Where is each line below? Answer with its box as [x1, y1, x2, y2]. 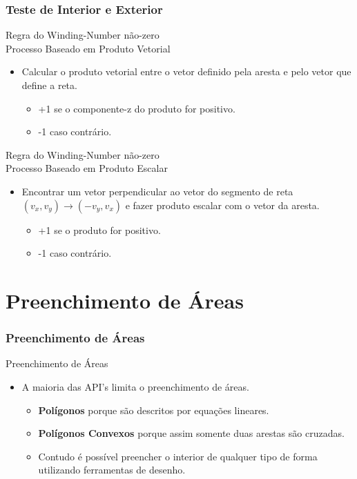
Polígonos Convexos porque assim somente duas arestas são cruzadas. [38, 426, 345, 440]
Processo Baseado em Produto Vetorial [6, 41, 171, 55]
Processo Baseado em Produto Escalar [6, 161, 168, 175]
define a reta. [21, 78, 77, 92]
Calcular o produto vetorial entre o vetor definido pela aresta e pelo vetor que [21, 64, 351, 79]
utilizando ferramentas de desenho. [38, 462, 186, 477]
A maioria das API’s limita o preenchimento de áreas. [21, 379, 249, 393]
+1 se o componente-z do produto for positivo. [38, 101, 235, 115]
